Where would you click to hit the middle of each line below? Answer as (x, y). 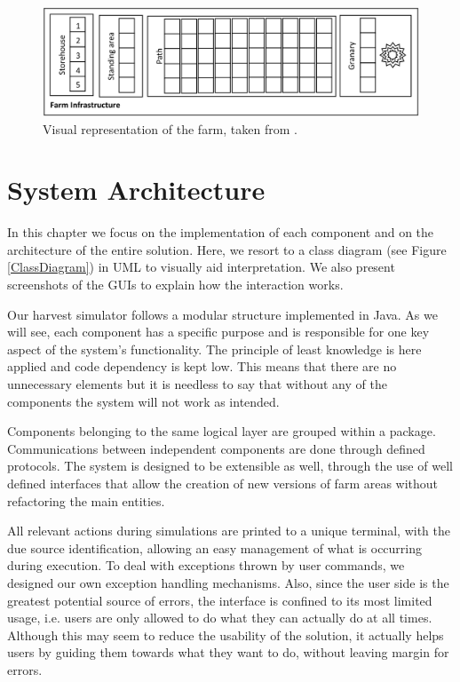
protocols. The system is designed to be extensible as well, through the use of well (230, 466)
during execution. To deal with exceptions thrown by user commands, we (206, 565)
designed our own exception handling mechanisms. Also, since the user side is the (228, 582)
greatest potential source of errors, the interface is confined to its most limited (220, 600)
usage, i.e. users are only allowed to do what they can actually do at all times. (220, 618)
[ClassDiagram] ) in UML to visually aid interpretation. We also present (201, 267)
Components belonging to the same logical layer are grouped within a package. (222, 431)
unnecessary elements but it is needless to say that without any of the (197, 384)
